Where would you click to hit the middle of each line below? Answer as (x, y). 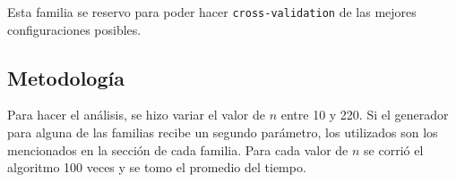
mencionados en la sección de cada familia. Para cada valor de (178, 149)
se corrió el (394, 149)
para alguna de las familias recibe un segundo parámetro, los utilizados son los (223, 132)
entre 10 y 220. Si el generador (365, 115)
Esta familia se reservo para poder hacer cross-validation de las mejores (212, 12)
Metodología (66, 77)
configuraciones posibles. (74, 29)
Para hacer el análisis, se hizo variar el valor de (136, 115)
